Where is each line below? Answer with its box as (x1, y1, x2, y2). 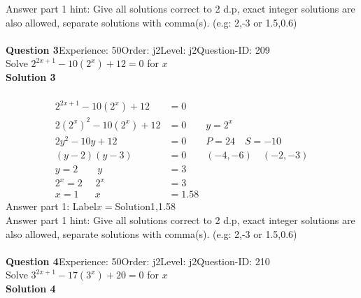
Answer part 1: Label (6, 199, 97, 214)
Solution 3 (6, 70, 56, 84)
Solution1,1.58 (115, 199, 176, 214)
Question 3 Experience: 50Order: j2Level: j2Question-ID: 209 (6, 42, 270, 57)
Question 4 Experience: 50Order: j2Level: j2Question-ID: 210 (6, 253, 270, 268)
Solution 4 (6, 281, 56, 296)
